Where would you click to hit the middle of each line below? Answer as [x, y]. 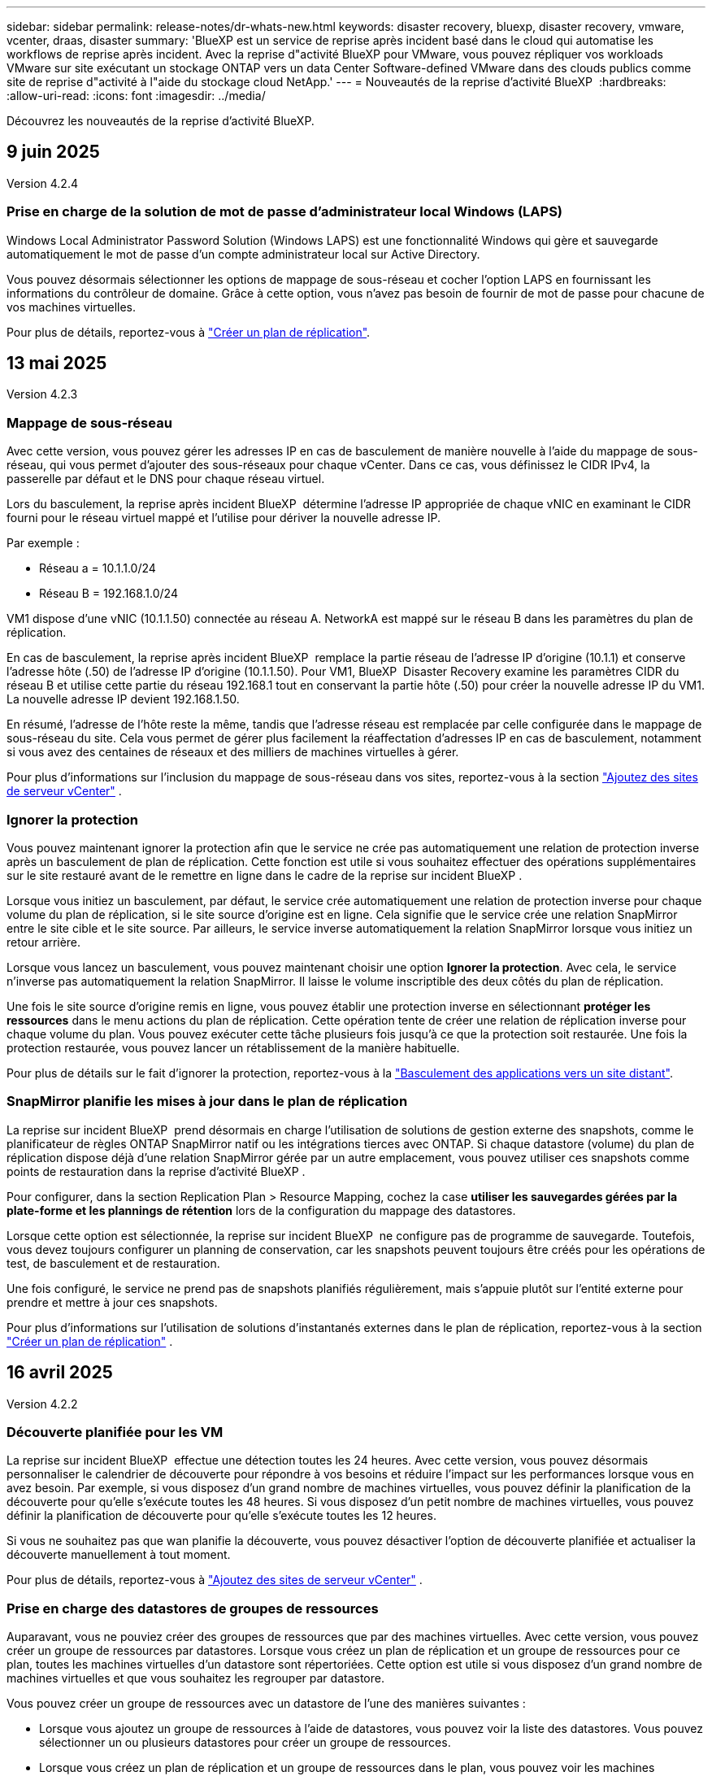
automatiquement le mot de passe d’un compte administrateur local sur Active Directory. [243, 254]
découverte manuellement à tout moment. [119, 1555]
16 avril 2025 [60, 1373]
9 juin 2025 [53, 152]
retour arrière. [44, 942]
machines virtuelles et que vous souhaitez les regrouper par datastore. [195, 1678]
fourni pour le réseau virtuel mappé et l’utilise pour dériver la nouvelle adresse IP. [224, 518]
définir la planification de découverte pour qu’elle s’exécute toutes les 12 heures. [221, 1516]
